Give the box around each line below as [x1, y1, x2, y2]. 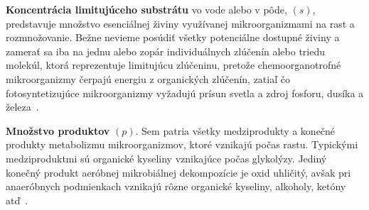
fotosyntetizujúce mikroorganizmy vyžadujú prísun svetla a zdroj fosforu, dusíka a [6, 85, 364, 100]
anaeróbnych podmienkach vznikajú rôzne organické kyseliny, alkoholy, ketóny [6, 179, 346, 194]
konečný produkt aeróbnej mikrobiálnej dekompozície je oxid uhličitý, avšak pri [6, 165, 351, 179]
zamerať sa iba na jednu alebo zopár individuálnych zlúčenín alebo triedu [6, 43, 326, 58]
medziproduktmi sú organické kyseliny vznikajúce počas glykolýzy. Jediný [6, 150, 327, 165]
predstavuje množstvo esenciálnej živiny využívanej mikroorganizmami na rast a [6, 16, 355, 31]
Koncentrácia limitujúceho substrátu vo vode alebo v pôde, [6, 2, 287, 16]
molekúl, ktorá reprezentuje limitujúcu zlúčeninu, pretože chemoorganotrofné [6, 57, 341, 72]
